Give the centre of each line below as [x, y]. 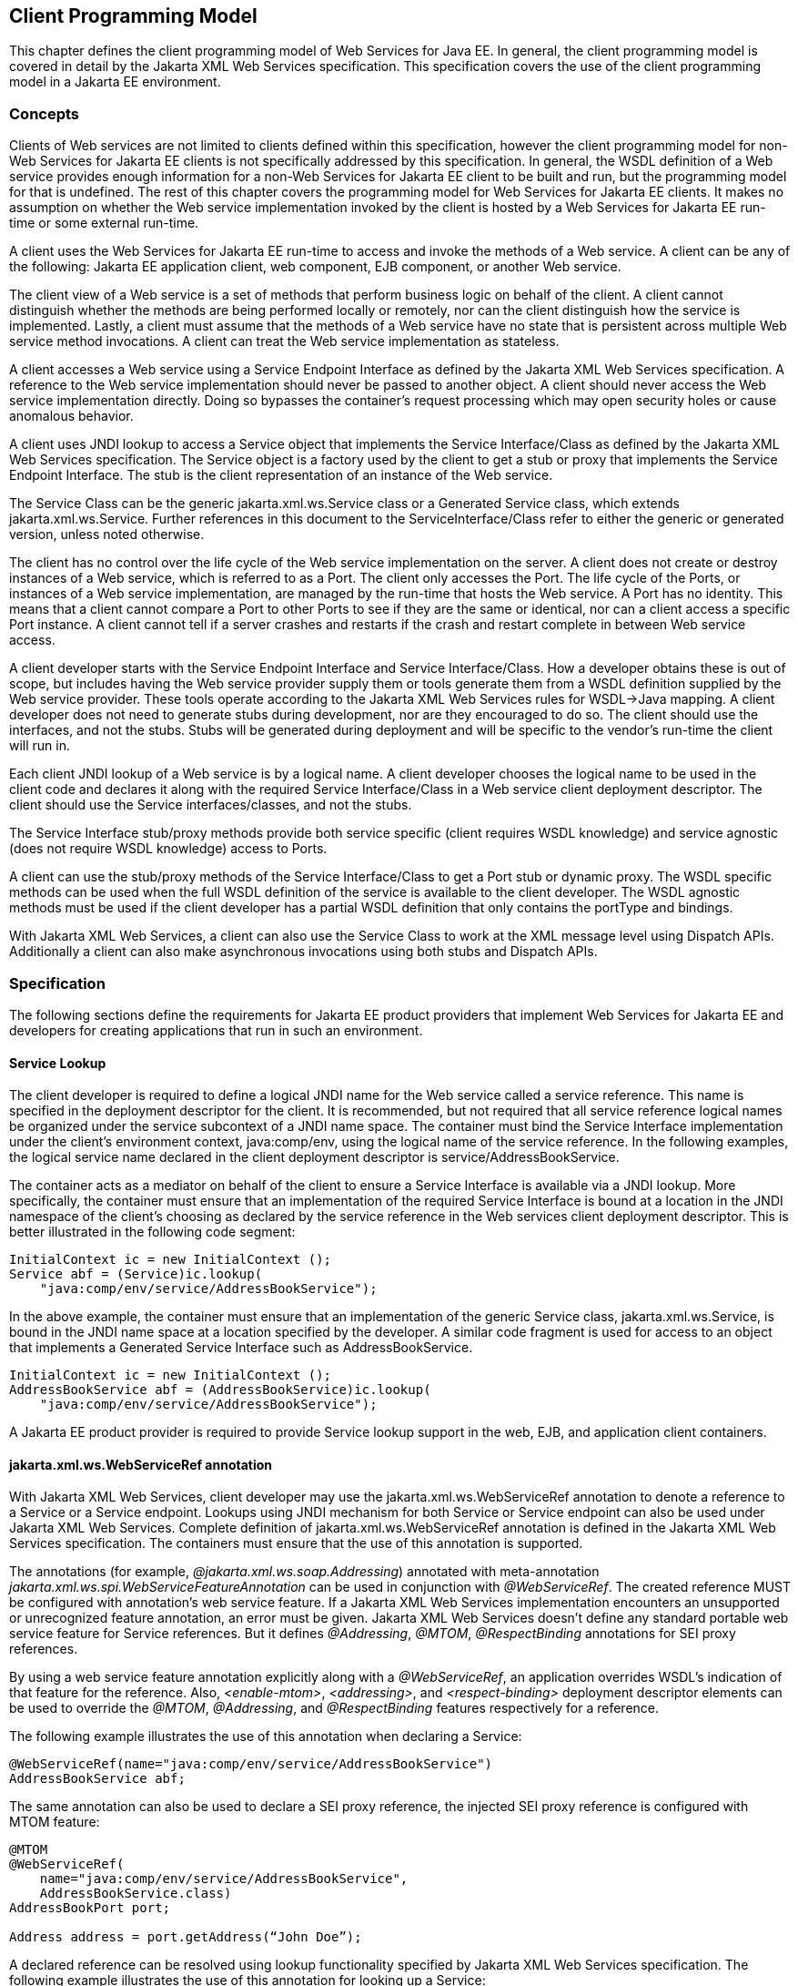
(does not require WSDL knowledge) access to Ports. [168, 849]
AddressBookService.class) [136, 1894]
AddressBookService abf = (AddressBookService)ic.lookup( [220, 1390]
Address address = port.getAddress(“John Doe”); [186, 1937]
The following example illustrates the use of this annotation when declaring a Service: [266, 1736]
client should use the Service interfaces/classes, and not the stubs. [211, 805]
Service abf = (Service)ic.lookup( [136, 1274]
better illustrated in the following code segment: [152, 1232]
